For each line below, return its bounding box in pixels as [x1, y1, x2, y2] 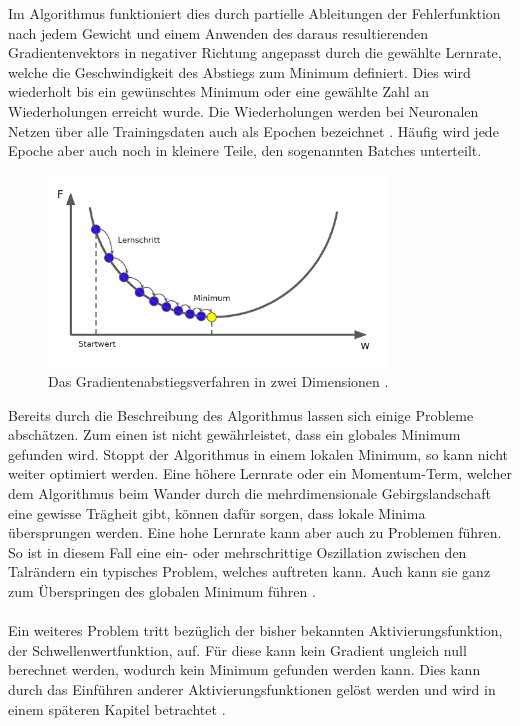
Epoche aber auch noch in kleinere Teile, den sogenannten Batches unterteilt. [8, 140, 482, 161]
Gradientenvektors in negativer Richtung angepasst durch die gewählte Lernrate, [8, 42, 502, 63]
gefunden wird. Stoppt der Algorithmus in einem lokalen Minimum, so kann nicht [8, 443, 509, 464]
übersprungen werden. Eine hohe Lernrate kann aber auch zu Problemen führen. [8, 522, 502, 543]
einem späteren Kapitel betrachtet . [8, 698, 226, 719]
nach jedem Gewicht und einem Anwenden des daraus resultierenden [8, 22, 429, 43]
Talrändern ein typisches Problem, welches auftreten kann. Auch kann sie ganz [8, 561, 491, 582]
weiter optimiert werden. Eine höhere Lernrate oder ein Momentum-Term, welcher [8, 463, 512, 484]
